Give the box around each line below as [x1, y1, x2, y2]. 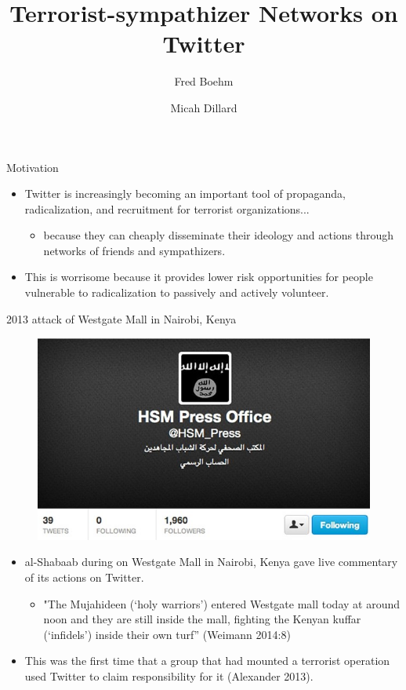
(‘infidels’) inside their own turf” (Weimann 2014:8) [43, 626, 291, 642]
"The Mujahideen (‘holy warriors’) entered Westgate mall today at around [43, 595, 400, 612]
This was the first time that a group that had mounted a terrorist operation [24, 652, 390, 669]
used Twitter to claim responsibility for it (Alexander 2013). [24, 667, 314, 684]
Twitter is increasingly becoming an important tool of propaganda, [24, 185, 346, 202]
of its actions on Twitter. [24, 568, 144, 585]
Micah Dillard [170, 99, 237, 115]
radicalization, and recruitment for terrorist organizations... [24, 200, 310, 217]
